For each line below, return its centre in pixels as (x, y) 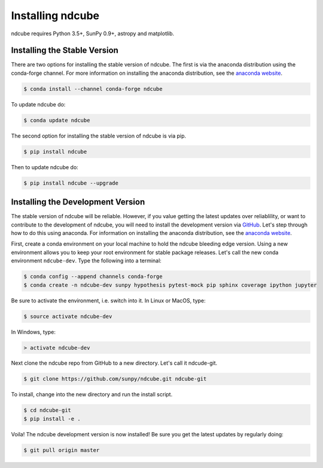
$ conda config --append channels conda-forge (93, 277)
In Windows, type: (33, 332)
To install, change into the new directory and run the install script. (92, 394)
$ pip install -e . (52, 419)
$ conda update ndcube (57, 120)
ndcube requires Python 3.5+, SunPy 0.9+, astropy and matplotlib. (93, 33)
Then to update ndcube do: (45, 167)
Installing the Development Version (78, 202)
